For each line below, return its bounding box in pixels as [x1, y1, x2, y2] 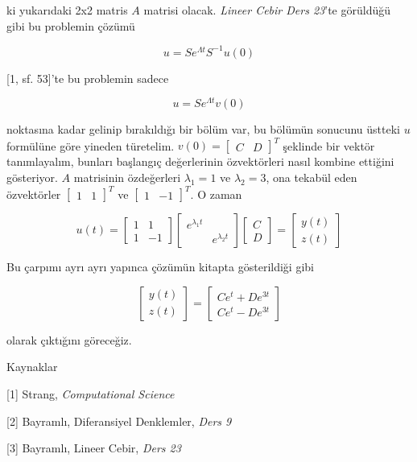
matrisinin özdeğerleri [73, 169, 181, 186]
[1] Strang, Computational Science [6, 385, 175, 402]
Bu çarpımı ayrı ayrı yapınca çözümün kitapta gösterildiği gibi [6, 258, 314, 275]
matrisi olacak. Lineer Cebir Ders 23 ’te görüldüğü [143, 2, 390, 18]
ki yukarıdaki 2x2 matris [6, 2, 128, 18]
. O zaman [190, 185, 242, 202]
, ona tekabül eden [266, 169, 357, 186]
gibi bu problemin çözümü [6, 17, 135, 34]
